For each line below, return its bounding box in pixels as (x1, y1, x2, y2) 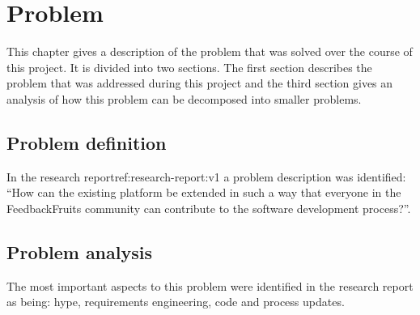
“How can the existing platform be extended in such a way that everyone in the (6, 184, 401, 201)
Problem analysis (6, 239, 152, 264)
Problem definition (6, 130, 167, 155)
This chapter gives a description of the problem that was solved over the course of (6, 43, 413, 60)
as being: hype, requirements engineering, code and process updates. (6, 293, 345, 310)
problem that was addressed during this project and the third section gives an (6, 74, 393, 92)
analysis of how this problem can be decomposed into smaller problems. (6, 90, 362, 107)
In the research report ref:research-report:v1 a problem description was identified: (6, 168, 406, 185)
